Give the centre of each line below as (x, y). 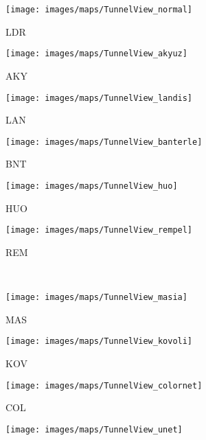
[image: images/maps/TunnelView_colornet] (104, 385)
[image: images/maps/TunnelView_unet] (94, 429)
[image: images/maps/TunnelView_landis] (99, 98)
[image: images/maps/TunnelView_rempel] (99, 230)
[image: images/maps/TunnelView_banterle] (104, 142)
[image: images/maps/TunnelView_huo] (92, 186)
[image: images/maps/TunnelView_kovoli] (99, 341)
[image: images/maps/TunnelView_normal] (99, 10)
